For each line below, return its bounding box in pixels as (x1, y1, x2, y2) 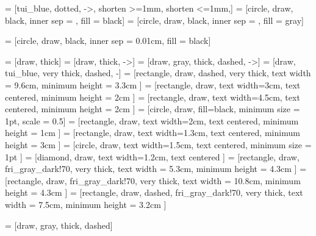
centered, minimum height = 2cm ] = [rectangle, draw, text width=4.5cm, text (5, 90, 300, 103)
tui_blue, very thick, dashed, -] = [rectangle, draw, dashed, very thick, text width (5, 66, 311, 79)
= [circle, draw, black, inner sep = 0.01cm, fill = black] (5, 34, 211, 47)
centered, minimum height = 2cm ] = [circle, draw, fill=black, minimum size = (5, 102, 300, 115)
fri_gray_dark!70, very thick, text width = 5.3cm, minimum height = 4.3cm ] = (5, 162, 307, 175)
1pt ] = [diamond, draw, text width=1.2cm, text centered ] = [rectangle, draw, (5, 150, 300, 163)
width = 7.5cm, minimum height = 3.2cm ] (5, 198, 167, 210)
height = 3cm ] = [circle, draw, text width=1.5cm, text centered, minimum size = (5, 138, 312, 151)
